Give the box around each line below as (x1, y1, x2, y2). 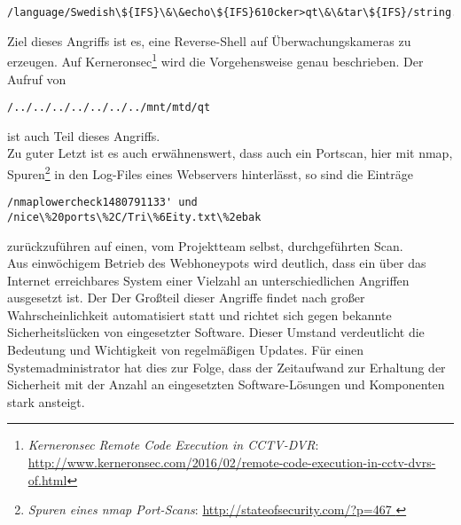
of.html (27, 470, 67, 489)
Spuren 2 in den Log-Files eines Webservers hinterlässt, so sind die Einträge (7, 161, 413, 183)
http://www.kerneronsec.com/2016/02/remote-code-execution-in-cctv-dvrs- (27, 453, 436, 472)
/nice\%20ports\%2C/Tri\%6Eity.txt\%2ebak (7, 210, 262, 223)
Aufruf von (7, 69, 66, 88)
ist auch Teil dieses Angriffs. (7, 126, 160, 145)
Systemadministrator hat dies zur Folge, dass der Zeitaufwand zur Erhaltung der (7, 357, 446, 376)
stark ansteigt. (7, 392, 85, 411)
